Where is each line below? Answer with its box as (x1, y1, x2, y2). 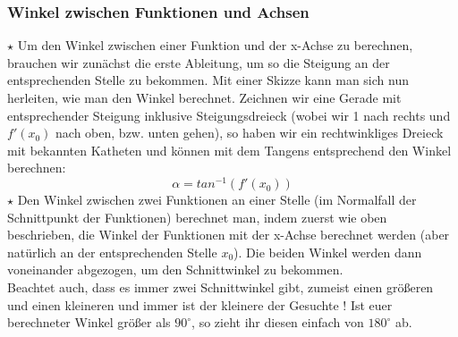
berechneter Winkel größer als (7, 313, 171, 332)
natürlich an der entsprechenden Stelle (7, 242, 217, 261)
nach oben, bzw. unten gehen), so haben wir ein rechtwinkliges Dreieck (55, 123, 444, 142)
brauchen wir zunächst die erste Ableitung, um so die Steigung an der (7, 53, 390, 72)
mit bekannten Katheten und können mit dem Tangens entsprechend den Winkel (7, 140, 452, 159)
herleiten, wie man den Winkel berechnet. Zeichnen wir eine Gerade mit (7, 88, 402, 106)
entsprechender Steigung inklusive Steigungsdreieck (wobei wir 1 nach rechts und (7, 105, 451, 124)
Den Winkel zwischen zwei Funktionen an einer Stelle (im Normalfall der (17, 190, 417, 209)
